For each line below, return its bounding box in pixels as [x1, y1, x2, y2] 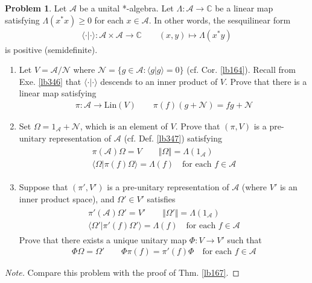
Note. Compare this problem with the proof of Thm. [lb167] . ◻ [5, 266, 240, 279]
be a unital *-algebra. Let [79, 2, 174, 14]
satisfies [147, 192, 176, 205]
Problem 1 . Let [5, 2, 67, 14]
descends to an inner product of [100, 75, 218, 87]
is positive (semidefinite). [5, 43, 98, 55]
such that [227, 233, 262, 246]
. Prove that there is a [225, 75, 307, 87]
